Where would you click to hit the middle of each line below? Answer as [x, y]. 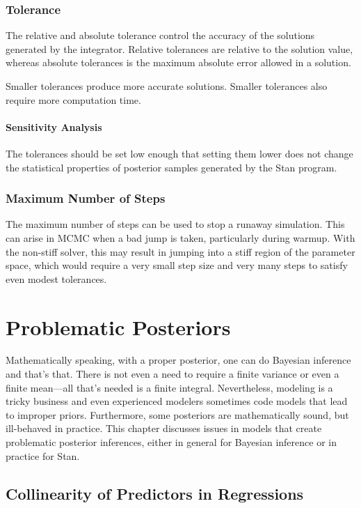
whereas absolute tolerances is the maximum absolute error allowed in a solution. [178, 62]
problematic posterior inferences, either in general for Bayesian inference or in [171, 442]
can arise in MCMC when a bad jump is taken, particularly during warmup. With [180, 237]
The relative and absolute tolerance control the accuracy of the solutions [160, 35]
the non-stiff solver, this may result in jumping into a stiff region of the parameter [180, 251]
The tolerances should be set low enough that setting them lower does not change [179, 153]
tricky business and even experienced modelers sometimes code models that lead [177, 401]
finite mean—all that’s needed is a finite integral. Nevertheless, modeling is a [169, 387]
